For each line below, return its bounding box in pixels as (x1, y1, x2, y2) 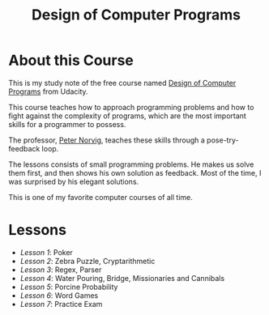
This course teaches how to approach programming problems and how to (8, 102, 254, 112)
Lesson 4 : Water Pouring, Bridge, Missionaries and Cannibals (19, 273, 225, 283)
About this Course (8, 51, 134, 70)
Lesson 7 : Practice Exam (19, 299, 103, 309)
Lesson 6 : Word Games (19, 290, 99, 300)
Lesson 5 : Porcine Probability (19, 282, 118, 292)
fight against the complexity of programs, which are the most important (8, 111, 247, 121)
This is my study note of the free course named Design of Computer (8, 78, 237, 87)
